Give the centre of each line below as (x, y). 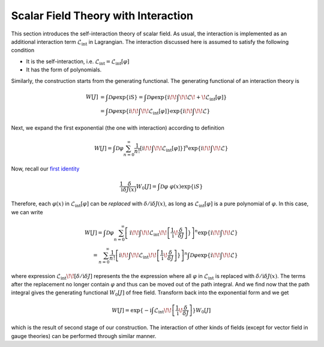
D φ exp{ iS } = (126, 97)
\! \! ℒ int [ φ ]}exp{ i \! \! (167, 112)
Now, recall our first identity (45, 169)
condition (23, 50)
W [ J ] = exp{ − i (132, 310)
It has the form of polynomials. (64, 70)
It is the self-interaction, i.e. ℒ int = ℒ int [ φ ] (78, 62)
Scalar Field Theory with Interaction (102, 16)
